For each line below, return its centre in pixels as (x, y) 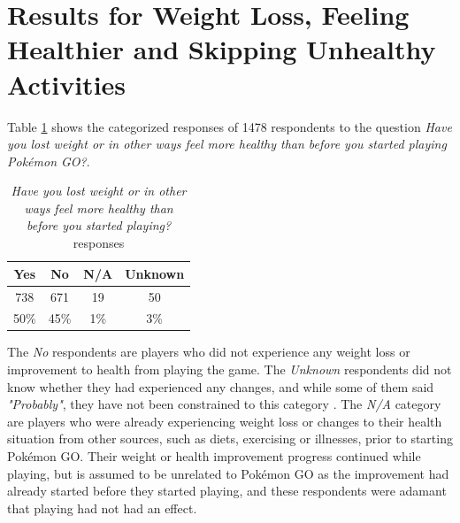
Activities (67, 84)
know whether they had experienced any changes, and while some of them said (221, 386)
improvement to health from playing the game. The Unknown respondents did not (230, 369)
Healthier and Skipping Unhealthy (222, 49)
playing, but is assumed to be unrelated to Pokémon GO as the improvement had (228, 473)
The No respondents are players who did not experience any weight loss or (209, 352)
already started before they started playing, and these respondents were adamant (227, 491)
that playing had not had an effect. (102, 508)
